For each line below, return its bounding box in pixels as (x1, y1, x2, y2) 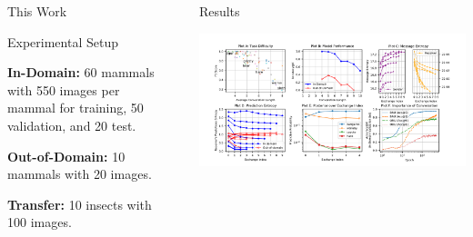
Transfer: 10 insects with (7, 194, 152, 213)
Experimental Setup (7, 32, 118, 51)
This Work (7, 2, 67, 20)
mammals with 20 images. (7, 164, 152, 183)
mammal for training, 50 (7, 98, 144, 117)
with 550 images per (7, 80, 120, 99)
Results (198, 2, 240, 20)
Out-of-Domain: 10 (7, 146, 126, 165)
